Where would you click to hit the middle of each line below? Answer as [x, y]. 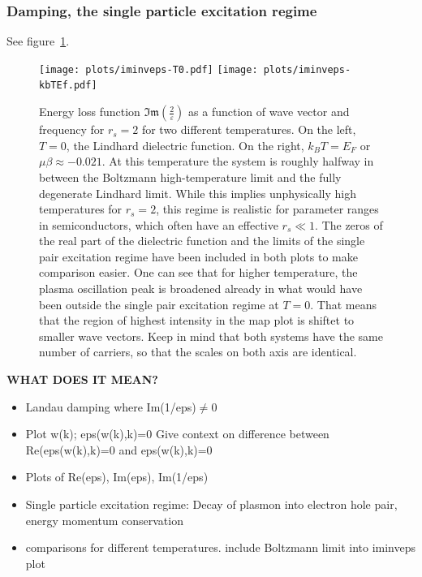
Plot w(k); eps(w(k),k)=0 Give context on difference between [177, 434]
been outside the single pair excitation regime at [159, 304]
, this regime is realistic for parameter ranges [267, 209]
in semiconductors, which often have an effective [159, 224]
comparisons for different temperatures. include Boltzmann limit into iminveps [220, 547]
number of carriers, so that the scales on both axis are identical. [198, 352]
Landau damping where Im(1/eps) [111, 406]
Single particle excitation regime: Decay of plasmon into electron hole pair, [211, 504]
